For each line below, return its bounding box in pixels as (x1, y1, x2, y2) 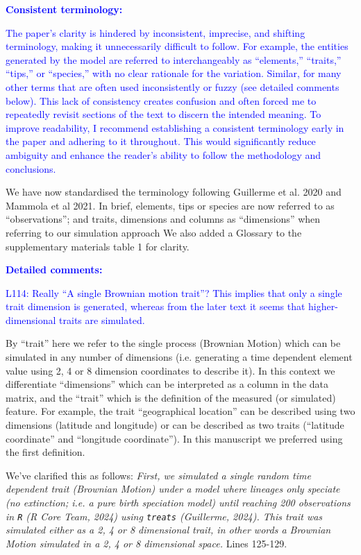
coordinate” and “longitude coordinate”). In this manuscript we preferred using (6, 431, 343, 445)
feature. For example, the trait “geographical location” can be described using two (6, 404, 355, 418)
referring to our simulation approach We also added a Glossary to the (6, 225, 302, 239)
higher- (308, 299, 338, 314)
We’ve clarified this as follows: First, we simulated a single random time (6, 468, 311, 482)
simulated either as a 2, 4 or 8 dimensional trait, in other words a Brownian (6, 522, 331, 537)
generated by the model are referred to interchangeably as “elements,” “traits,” (6, 52, 342, 67)
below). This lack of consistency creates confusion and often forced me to (6, 93, 317, 108)
